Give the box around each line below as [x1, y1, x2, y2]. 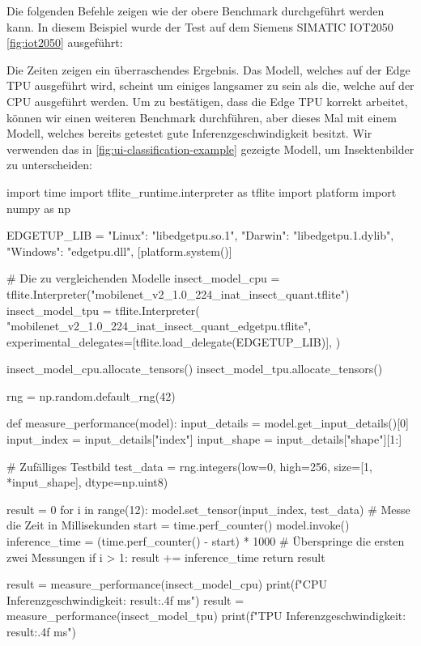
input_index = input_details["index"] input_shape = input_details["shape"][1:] [6, 431, 402, 448]
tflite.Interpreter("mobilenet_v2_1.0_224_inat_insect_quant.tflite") [6, 285, 350, 302]
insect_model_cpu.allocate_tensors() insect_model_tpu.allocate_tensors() [6, 360, 383, 377]
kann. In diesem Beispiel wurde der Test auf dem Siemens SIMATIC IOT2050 [6, 18, 393, 35]
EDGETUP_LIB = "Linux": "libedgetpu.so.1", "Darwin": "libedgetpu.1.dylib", [6, 227, 394, 244]
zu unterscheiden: [6, 156, 92, 173]
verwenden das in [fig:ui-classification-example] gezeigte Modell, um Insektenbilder [6, 140, 415, 157]
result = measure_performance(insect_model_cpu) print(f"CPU [6, 576, 327, 593]
